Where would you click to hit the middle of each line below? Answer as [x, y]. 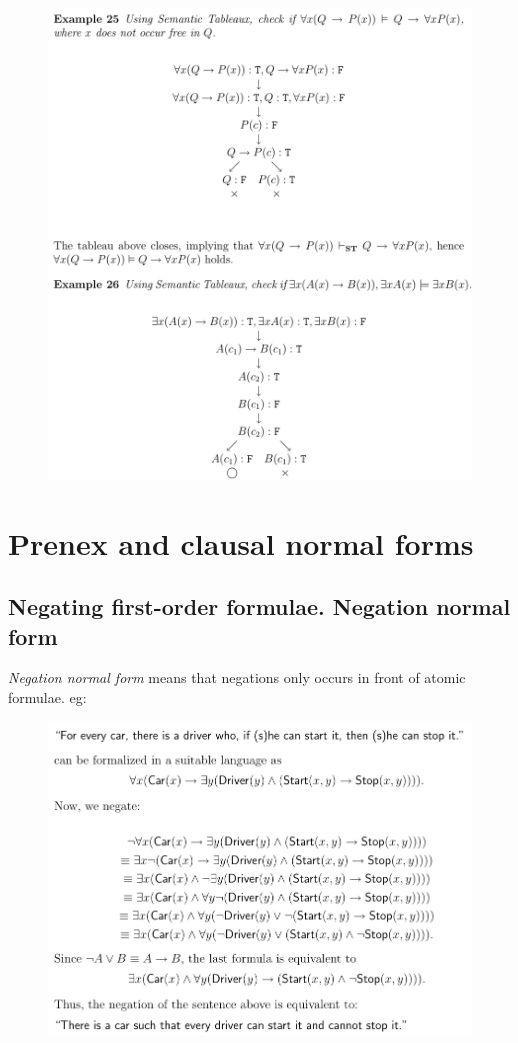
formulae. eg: [47, 697]
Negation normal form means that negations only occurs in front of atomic [237, 677]
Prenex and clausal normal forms [241, 542]
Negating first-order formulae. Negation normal [259, 606]
